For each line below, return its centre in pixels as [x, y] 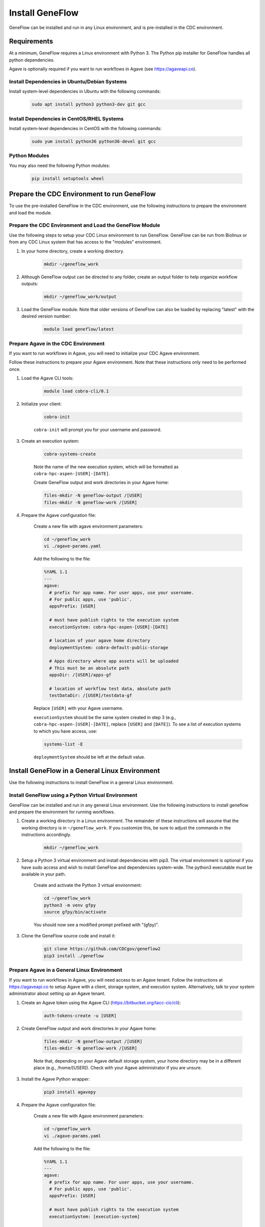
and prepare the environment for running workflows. [62, 812]
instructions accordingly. [46, 835]
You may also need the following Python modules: [60, 165]
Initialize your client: [41, 404]
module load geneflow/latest [79, 329]
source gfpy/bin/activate [75, 912]
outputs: [30, 283]
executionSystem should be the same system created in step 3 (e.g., [105, 717]
